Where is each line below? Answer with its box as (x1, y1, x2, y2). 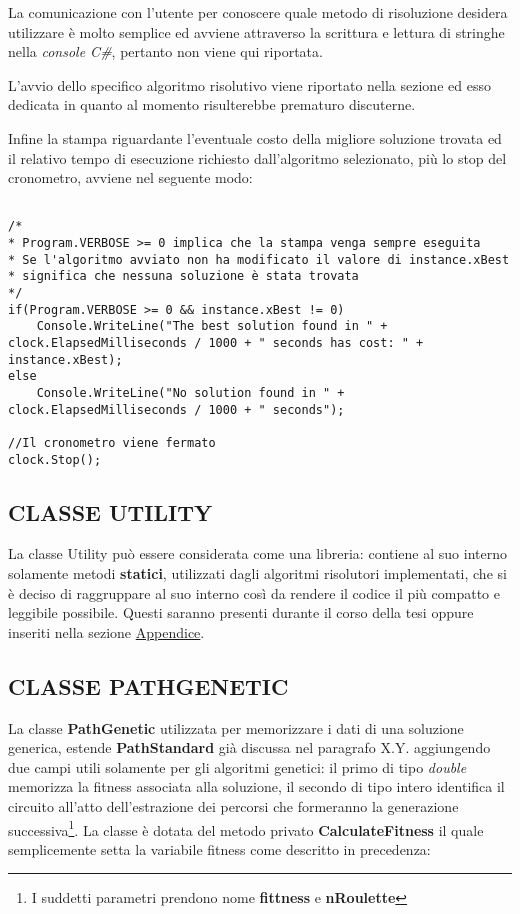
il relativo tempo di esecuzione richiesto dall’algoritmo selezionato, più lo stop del (8, 147, 507, 168)
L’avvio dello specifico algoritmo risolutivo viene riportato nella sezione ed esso (8, 74, 491, 95)
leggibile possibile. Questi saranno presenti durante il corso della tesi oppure (8, 602, 474, 623)
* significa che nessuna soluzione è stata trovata (8, 269, 359, 284)
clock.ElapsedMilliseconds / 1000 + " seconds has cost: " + (8, 336, 424, 350)
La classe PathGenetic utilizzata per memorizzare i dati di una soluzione (8, 717, 464, 738)
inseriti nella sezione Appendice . (8, 621, 205, 642)
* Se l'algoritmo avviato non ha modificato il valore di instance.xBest (8, 252, 510, 267)
